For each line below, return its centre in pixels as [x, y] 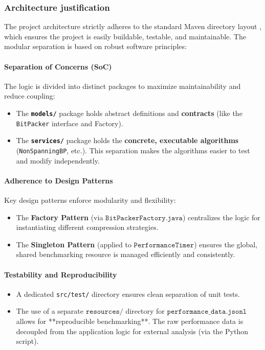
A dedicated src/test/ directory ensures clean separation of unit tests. [128, 294]
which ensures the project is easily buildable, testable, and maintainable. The [125, 36]
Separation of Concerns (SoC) [58, 66]
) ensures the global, [226, 244]
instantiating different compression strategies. [87, 227]
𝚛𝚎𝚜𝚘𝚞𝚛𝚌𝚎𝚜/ [104, 312]
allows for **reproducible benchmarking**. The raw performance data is [130, 321]
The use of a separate [50, 311]
